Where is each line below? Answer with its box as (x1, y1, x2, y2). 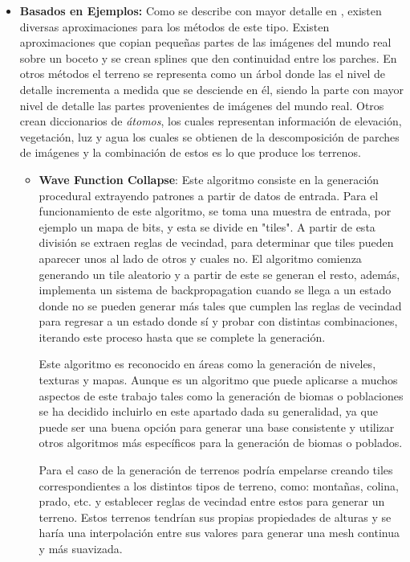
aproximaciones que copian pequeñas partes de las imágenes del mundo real (19, 34, 392, 51)
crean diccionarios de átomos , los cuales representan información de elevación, (19, 113, 402, 129)
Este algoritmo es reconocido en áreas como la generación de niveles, (39, 355, 376, 372)
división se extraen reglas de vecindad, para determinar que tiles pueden (39, 234, 394, 251)
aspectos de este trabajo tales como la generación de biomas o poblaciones (39, 387, 404, 404)
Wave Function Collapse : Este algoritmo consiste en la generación (39, 170, 380, 187)
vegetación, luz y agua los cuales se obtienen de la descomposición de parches (19, 128, 400, 145)
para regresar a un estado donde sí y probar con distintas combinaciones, (39, 313, 398, 330)
